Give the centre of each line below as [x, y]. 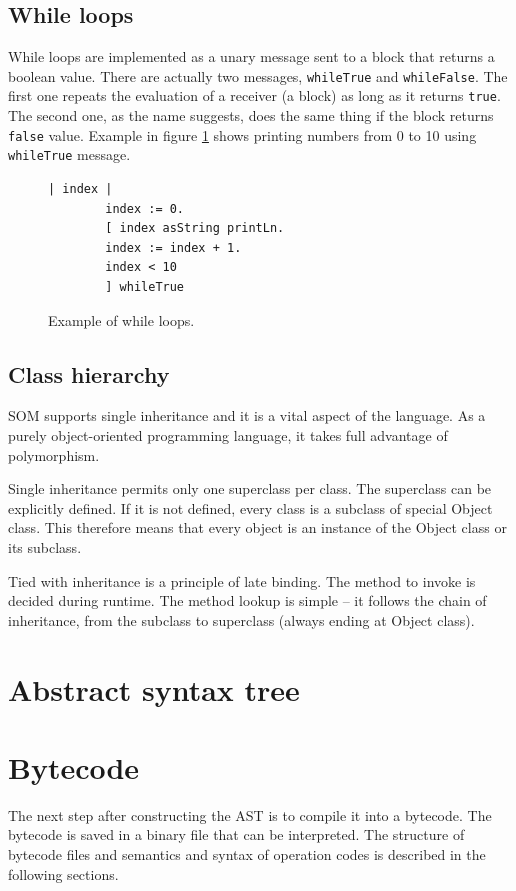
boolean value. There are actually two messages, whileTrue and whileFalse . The [258, 75]
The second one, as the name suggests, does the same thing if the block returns [251, 115]
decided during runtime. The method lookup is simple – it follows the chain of [247, 600]
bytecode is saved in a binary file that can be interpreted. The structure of [236, 834]
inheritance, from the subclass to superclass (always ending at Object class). [241, 619]
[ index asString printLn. [195, 228]
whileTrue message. [69, 154]
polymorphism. [54, 454]
